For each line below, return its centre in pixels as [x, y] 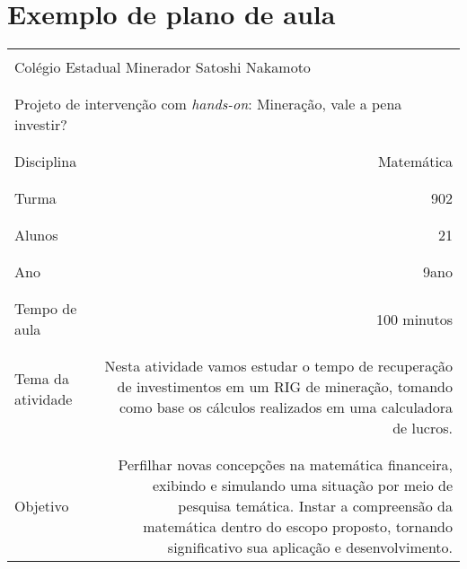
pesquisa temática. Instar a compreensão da [315, 506]
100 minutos [414, 319]
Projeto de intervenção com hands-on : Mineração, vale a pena [208, 104]
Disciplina [46, 162]
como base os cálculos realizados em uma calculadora [286, 407]
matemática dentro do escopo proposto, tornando [298, 527]
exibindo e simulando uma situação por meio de [302, 486]
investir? [41, 125]
